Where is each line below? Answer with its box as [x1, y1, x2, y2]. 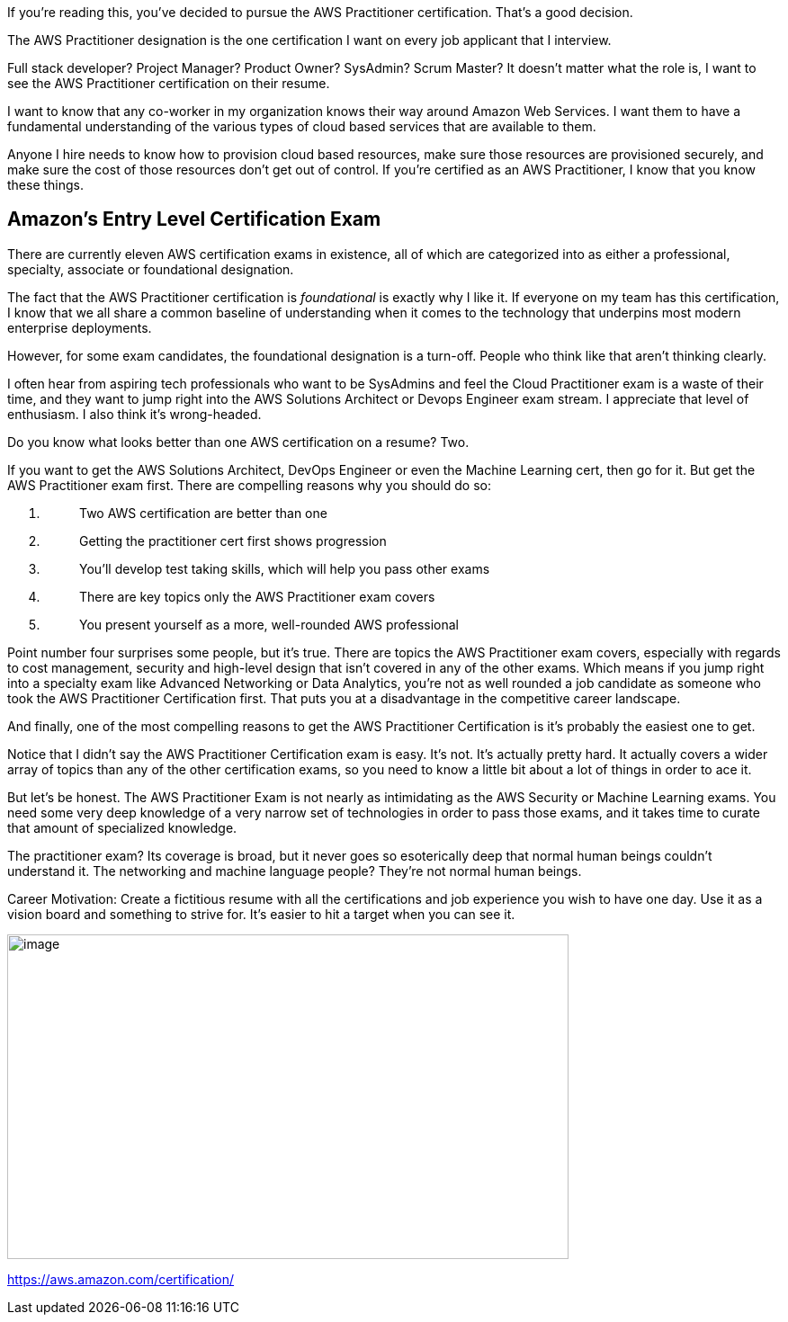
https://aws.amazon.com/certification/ [7, 1271, 235, 1287]
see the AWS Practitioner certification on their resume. [7, 76, 330, 91]
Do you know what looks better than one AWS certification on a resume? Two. [7, 433, 470, 450]
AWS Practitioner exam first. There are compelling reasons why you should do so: [7, 477, 492, 493]
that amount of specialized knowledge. [7, 819, 237, 835]
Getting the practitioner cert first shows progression [79, 532, 387, 549]
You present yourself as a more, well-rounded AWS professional [79, 616, 459, 632]
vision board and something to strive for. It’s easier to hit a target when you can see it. [7, 906, 515, 922]
